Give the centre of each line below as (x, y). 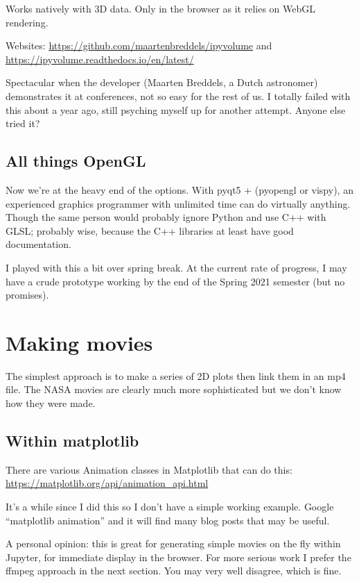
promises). (27, 295)
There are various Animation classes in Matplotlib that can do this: (149, 469)
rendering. (27, 22)
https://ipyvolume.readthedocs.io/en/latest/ (100, 59)
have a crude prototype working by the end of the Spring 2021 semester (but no (175, 281)
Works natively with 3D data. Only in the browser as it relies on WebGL (161, 8)
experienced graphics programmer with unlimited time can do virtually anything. (178, 203)
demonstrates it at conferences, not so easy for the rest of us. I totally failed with (178, 95)
